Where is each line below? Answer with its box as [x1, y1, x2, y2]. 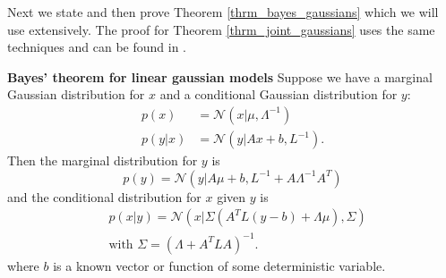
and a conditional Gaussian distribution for [159, 85, 398, 104]
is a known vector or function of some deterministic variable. [53, 256, 386, 274]
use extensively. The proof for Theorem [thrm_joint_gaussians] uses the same [7, 20, 435, 38]
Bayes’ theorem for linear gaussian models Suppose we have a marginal [7, 67, 433, 86]
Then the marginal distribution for [7, 151, 198, 170]
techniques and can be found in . [7, 38, 187, 56]
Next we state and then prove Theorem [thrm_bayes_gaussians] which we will [7, 3, 439, 21]
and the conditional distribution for [7, 187, 202, 206]
